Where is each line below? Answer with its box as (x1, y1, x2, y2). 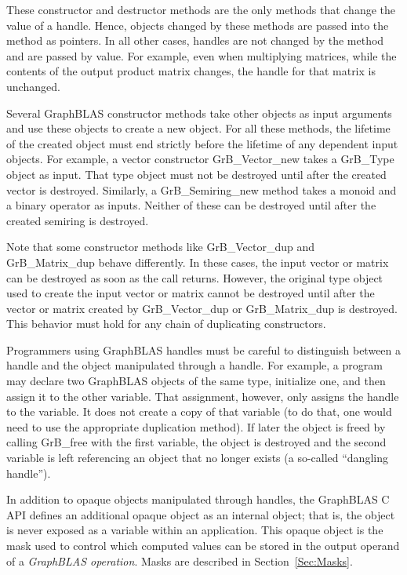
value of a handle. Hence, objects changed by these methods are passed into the (6, 16, 389, 33)
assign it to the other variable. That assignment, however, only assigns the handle (6, 388, 399, 404)
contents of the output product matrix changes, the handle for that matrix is (6, 63, 376, 79)
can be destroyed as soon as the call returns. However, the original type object (6, 269, 383, 286)
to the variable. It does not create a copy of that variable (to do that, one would (6, 403, 392, 420)
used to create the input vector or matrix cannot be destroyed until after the (6, 285, 375, 301)
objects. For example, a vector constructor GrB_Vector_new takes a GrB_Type (6, 151, 394, 167)
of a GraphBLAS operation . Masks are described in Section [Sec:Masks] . (6, 552, 353, 569)
